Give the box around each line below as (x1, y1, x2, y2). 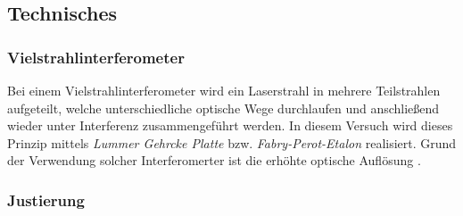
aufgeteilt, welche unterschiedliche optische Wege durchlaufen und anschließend (7, 98, 440, 117)
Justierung (7, 188, 85, 211)
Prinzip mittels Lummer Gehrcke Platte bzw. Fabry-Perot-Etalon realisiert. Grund (7, 133, 457, 152)
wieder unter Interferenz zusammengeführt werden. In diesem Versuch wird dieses (7, 116, 453, 135)
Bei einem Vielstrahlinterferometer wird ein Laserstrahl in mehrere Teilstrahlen (7, 81, 441, 99)
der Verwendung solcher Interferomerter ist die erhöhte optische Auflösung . (7, 151, 421, 170)
